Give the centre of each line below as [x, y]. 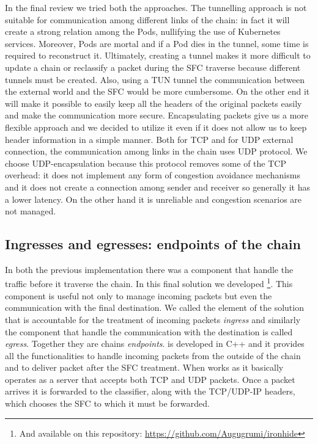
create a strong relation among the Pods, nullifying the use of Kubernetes [143, 31]
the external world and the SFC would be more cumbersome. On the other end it [157, 91]
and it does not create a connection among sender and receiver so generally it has [158, 187]
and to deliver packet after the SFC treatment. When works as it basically [144, 367]
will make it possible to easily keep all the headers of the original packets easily [153, 103]
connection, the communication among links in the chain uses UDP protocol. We [156, 151]
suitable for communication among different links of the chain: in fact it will [147, 19]
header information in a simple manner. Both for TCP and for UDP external [149, 139]
